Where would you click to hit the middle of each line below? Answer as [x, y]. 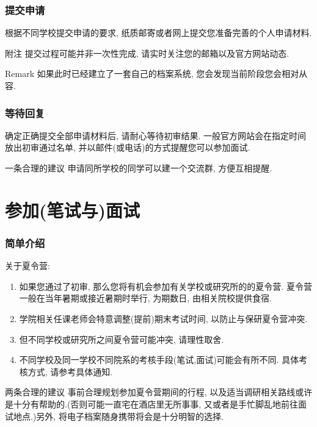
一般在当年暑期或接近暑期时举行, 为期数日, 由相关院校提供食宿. [145, 298]
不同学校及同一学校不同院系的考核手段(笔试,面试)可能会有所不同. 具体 [159, 360]
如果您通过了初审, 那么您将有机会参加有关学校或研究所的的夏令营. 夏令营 [166, 286]
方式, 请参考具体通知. [70, 371]
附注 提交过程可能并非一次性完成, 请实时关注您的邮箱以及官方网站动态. [147, 53]
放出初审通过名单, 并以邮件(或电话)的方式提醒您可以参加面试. [128, 147]
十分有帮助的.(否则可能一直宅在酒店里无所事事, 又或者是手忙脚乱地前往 [155, 404]
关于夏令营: [27, 266]
